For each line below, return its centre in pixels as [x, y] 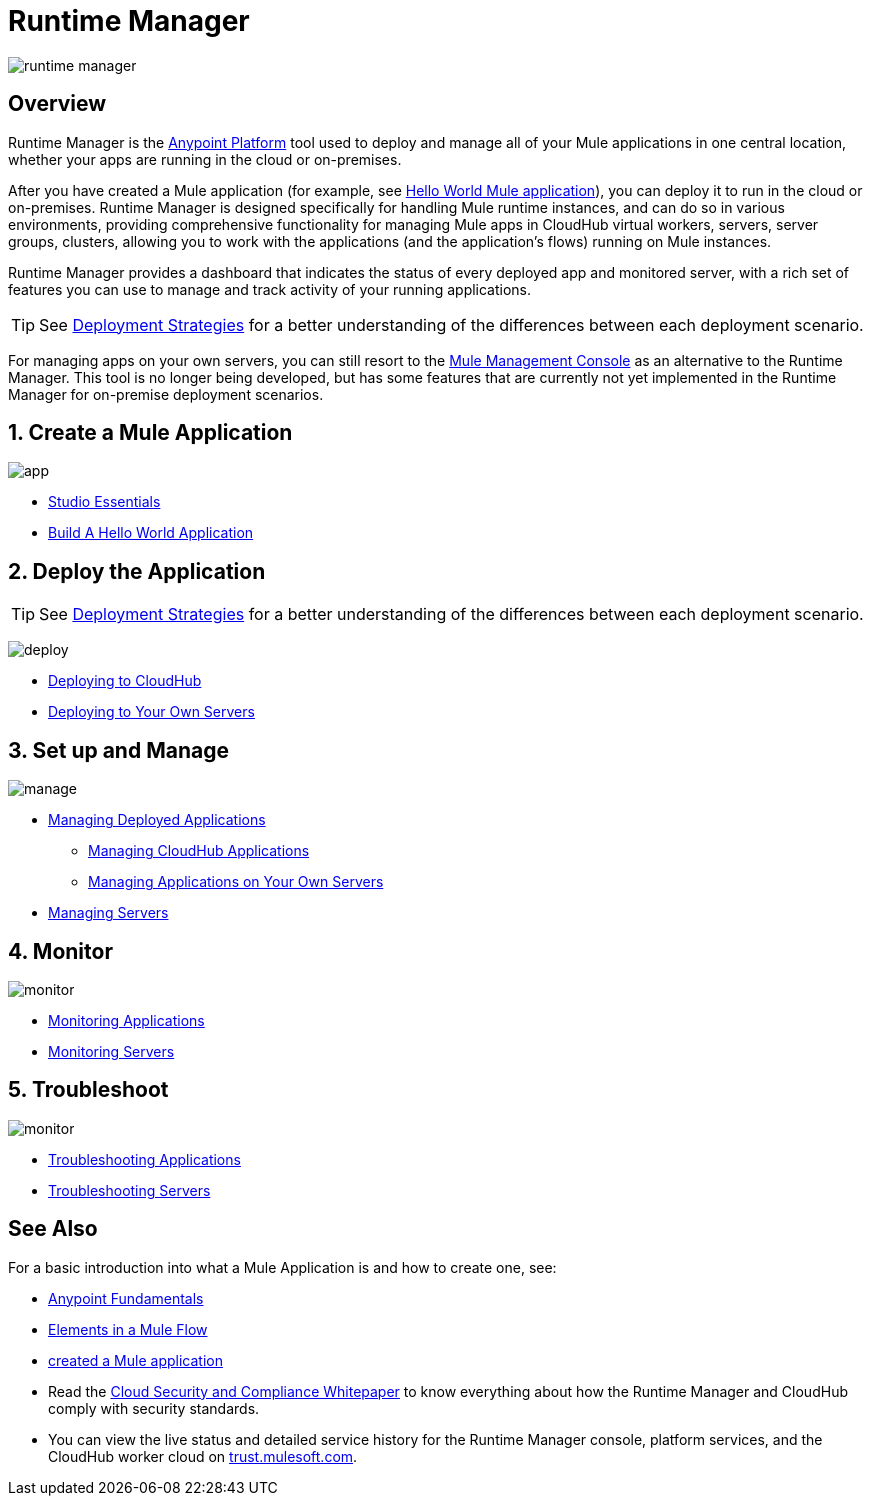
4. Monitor [60, 951]
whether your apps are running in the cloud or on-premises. [205, 159]
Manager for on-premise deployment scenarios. [166, 394]
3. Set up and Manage [118, 750]
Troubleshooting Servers [129, 1190]
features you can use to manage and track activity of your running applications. [270, 289]
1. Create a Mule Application [150, 433]
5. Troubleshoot [88, 1090]
